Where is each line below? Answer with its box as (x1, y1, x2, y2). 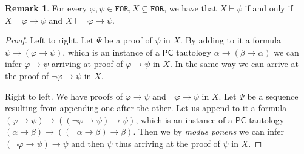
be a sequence (247, 89, 299, 102)
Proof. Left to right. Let (5, 34, 94, 47)
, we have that (164, 2, 217, 14)
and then (71, 136, 104, 149)
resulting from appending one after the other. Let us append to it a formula (5, 101, 287, 114)
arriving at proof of (52, 57, 123, 70)
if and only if (245, 2, 293, 14)
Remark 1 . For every (5, 2, 87, 14)
